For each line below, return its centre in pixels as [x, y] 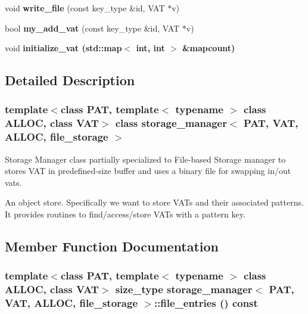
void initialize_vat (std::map [63, 48]
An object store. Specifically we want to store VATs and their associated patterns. [154, 202]
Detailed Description [70, 80]
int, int [150, 48]
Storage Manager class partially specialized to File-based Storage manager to [145, 159]
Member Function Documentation [112, 246]
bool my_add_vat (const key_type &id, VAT [92, 28]
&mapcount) [209, 48]
